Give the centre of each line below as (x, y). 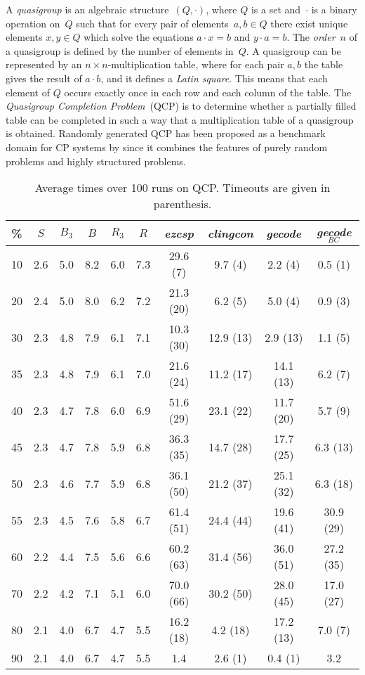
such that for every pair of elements (152, 23)
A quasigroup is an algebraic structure (87, 9)
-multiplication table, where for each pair (196, 64)
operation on (33, 23)
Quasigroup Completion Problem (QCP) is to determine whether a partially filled (181, 106)
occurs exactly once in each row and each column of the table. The (208, 92)
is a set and (276, 9)
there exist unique (309, 23)
